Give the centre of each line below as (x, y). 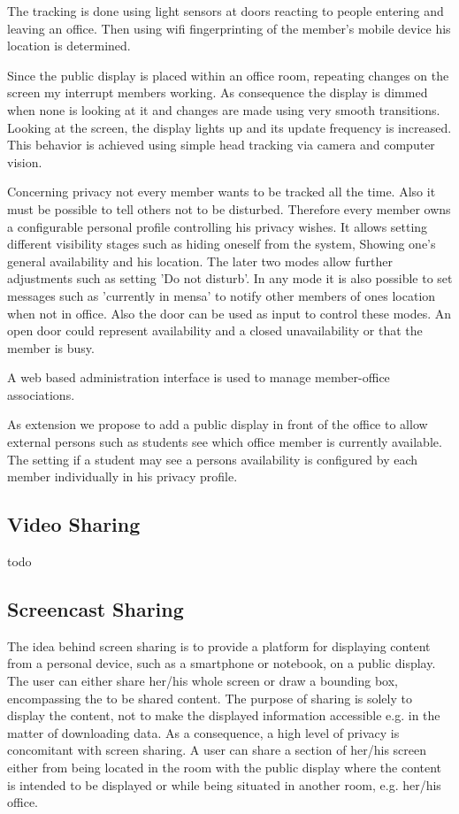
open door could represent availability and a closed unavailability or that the (215, 330)
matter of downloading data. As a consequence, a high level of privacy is (203, 732)
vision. (25, 161)
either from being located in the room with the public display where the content (225, 767)
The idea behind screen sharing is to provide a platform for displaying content (219, 645)
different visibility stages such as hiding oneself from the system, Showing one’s (222, 244)
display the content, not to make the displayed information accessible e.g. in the (224, 715)
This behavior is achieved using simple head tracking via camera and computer (221, 145)
